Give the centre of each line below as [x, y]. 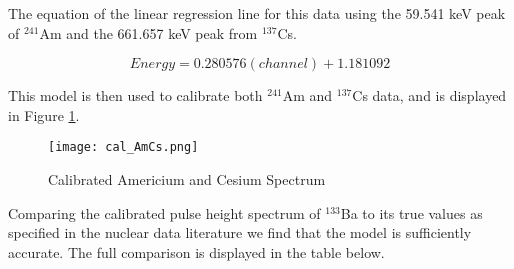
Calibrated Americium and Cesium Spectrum [187, 179]
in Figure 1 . [44, 114]
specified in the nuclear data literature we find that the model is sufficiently [240, 232]
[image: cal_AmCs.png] [123, 147]
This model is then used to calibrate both [135, 95]
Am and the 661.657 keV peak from [148, 32]
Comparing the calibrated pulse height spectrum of [164, 212]
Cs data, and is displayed [429, 95]
